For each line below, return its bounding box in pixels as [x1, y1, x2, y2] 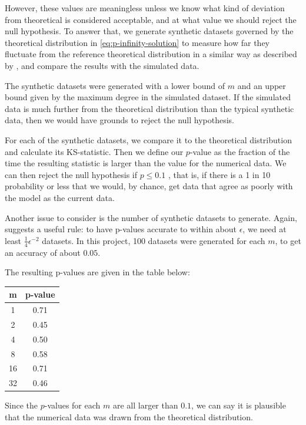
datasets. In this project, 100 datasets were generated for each [42, 234, 265, 246]
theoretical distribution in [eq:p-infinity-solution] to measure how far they [5, 36, 270, 48]
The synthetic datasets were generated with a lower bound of [5, 79, 225, 91]
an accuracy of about [5, 246, 81, 258]
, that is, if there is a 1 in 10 [168, 168, 271, 180]
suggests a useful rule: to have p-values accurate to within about [5, 223, 237, 235]
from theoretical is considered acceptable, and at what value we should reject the [5, 13, 297, 25]
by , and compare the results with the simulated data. [5, 59, 199, 71]
